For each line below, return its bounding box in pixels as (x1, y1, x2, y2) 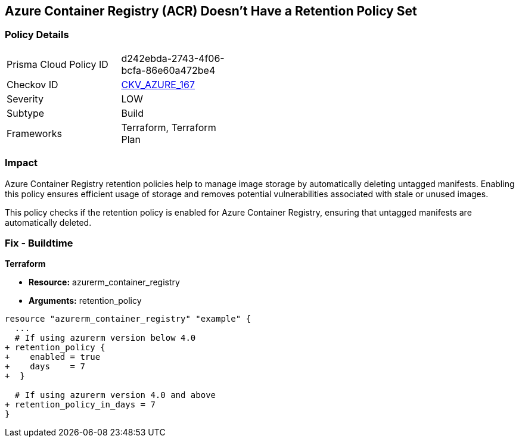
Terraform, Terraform (121, 121, 216, 133)
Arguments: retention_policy (29, 295, 142, 306)
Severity (7, 92, 43, 105)
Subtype (7, 107, 45, 119)
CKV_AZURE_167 (121, 78, 195, 91)
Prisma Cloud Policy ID (7, 58, 108, 70)
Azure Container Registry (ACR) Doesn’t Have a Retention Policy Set (5, 4, 417, 18)
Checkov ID (7, 78, 58, 91)
